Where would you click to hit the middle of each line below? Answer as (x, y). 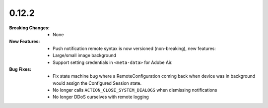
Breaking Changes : (29, 28)
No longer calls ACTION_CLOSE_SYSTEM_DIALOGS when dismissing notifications (135, 90)
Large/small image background (85, 55)
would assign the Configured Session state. (97, 83)
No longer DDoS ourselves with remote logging (101, 97)
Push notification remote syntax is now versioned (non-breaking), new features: (134, 48)
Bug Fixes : (20, 69)
